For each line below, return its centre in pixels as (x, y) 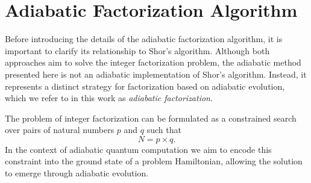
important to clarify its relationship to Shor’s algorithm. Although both (137, 50)
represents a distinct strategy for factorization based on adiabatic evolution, (145, 86)
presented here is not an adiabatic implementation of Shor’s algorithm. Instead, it (156, 74)
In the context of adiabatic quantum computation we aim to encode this (138, 149)
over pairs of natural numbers (60, 130)
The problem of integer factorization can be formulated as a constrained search (151, 118)
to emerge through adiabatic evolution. (77, 173)
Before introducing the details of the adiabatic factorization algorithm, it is (144, 39)
